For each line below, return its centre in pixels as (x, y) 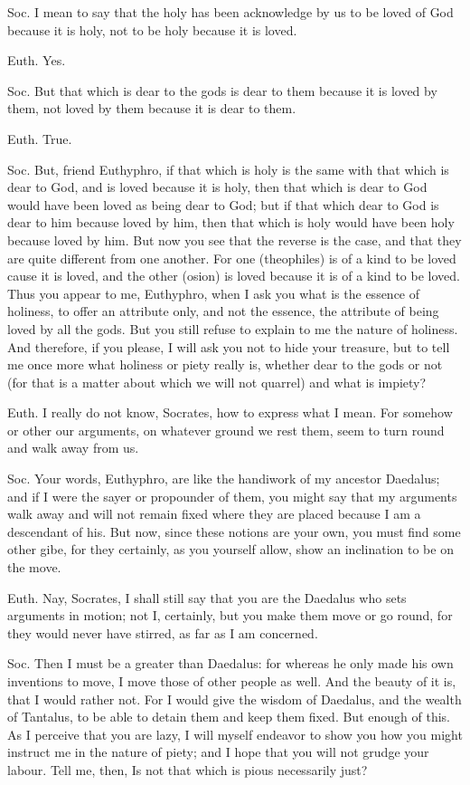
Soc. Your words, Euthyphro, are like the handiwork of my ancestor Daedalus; (224, 479)
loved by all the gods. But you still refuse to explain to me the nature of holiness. (233, 328)
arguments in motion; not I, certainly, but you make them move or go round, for (230, 615)
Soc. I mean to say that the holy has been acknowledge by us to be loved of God (230, 12)
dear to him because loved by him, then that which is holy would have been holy (231, 222)
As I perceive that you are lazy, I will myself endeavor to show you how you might (235, 734)
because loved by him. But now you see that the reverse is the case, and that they (235, 239)
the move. (34, 567)
